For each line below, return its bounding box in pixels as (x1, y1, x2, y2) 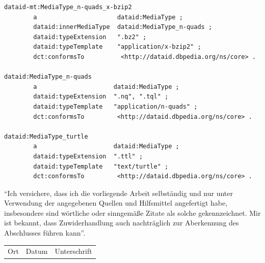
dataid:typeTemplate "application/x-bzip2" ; (33, 43, 201, 51)
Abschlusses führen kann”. (4, 227, 86, 238)
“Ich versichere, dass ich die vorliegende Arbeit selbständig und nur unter (4, 187, 233, 198)
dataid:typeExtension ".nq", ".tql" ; (33, 93, 169, 101)
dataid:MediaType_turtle (4, 133, 88, 140)
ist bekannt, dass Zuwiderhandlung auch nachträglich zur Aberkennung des (4, 217, 239, 228)
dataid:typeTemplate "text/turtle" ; (33, 162, 169, 170)
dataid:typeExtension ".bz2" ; (33, 33, 147, 41)
